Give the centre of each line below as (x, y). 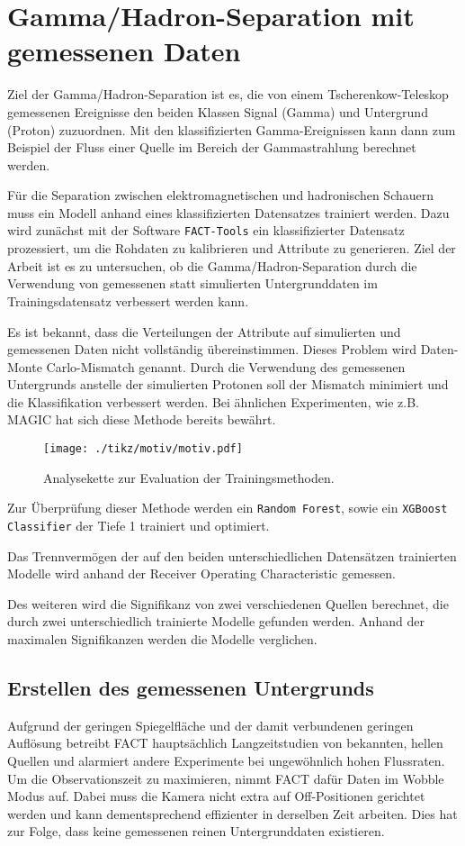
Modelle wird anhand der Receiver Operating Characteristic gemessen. (201, 573)
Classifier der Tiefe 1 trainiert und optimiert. (139, 525)
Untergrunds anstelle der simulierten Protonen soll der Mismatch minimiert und (228, 384)
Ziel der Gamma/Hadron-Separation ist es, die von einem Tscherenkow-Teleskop (228, 94)
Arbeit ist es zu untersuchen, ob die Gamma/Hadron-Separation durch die (212, 265)
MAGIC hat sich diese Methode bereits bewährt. (142, 419)
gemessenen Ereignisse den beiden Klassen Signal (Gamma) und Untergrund (218, 111)
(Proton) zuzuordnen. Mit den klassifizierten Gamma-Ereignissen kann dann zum (232, 129)
